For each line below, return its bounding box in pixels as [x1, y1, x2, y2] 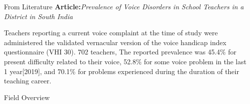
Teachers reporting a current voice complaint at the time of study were [4, 27, 218, 38]
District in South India [4, 11, 73, 21]
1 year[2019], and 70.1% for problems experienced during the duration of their [4, 66, 239, 76]
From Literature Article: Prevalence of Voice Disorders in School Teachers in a [4, 1, 244, 11]
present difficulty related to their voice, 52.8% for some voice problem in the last [4, 56, 247, 66]
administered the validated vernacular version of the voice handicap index [4, 37, 226, 47]
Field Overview [4, 92, 50, 102]
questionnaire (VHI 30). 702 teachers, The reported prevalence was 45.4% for [4, 47, 237, 57]
